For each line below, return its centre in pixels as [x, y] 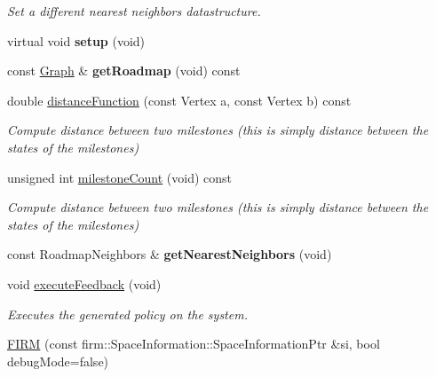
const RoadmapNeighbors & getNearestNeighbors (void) [170, 254]
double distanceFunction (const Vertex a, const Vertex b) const [179, 100]
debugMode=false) [58, 361]
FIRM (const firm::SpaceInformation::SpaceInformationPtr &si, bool [194, 344]
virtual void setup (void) [76, 40]
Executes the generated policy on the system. [127, 314]
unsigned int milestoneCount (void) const [120, 177]
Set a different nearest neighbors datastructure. [134, 11]
